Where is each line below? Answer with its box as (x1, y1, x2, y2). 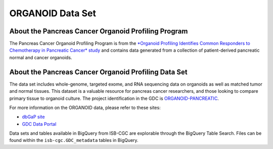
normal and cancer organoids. (9, 54, 72, 60)
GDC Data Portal (22, 121, 57, 127)
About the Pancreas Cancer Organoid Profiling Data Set (9, 67, 188, 76)
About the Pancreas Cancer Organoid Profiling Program (9, 27, 188, 35)
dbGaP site (22, 114, 45, 120)
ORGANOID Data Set (9, 8, 96, 19)
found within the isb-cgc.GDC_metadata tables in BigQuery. (9, 137, 139, 143)
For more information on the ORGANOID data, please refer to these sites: (9, 104, 161, 110)
